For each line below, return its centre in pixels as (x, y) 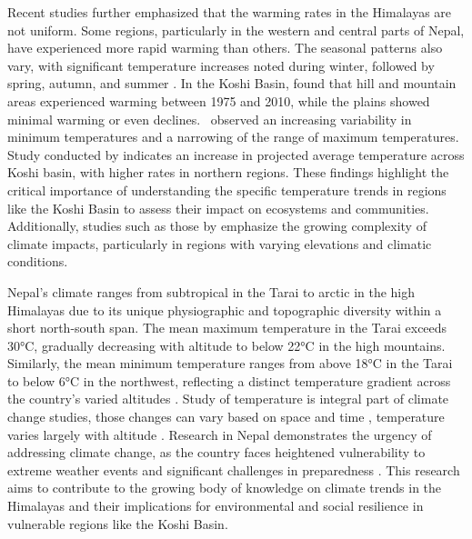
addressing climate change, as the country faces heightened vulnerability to (216, 452)
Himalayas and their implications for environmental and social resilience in (216, 506)
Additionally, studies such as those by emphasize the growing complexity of (217, 226)
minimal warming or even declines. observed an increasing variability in (210, 119)
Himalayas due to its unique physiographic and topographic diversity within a (225, 309)
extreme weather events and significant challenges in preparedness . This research (234, 469)
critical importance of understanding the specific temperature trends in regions (227, 190)
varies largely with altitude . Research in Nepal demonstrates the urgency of (220, 434)
